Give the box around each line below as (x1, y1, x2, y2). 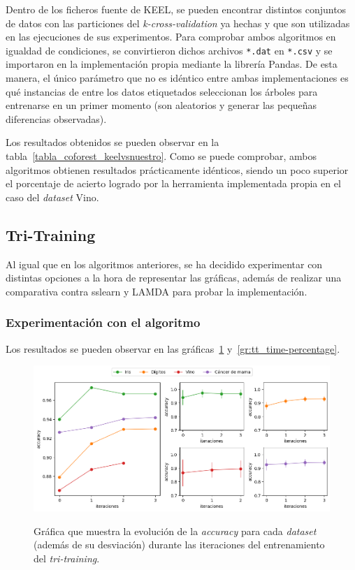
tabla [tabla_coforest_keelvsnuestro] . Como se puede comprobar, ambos (6, 149, 317, 163)
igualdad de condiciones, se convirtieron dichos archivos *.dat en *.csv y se (6, 43, 333, 57)
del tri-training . (34, 550, 100, 565)
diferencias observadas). (6, 111, 107, 126)
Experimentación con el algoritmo (6, 314, 201, 331)
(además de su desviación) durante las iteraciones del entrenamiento (34, 537, 325, 552)
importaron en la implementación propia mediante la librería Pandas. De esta (6, 57, 338, 71)
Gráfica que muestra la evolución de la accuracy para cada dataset (34, 523, 317, 538)
